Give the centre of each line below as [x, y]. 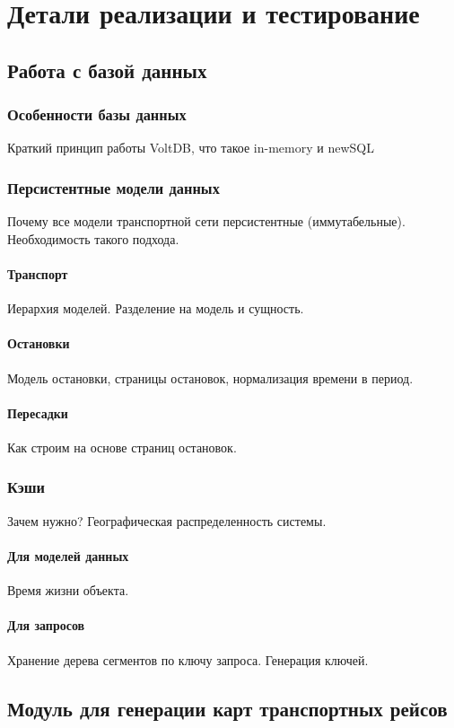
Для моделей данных [68, 555]
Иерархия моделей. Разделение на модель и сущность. [156, 308]
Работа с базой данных [107, 70]
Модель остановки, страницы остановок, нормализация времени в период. [210, 377]
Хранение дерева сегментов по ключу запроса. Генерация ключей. [188, 659]
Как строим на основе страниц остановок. [122, 447]
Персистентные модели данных [113, 187]
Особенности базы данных [97, 114]
